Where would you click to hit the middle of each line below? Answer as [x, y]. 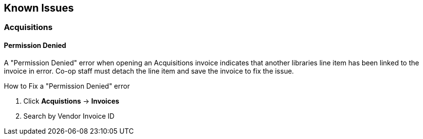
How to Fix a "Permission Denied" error [67, 86]
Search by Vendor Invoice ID [69, 116]
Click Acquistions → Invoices [71, 101]
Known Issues [39, 8]
